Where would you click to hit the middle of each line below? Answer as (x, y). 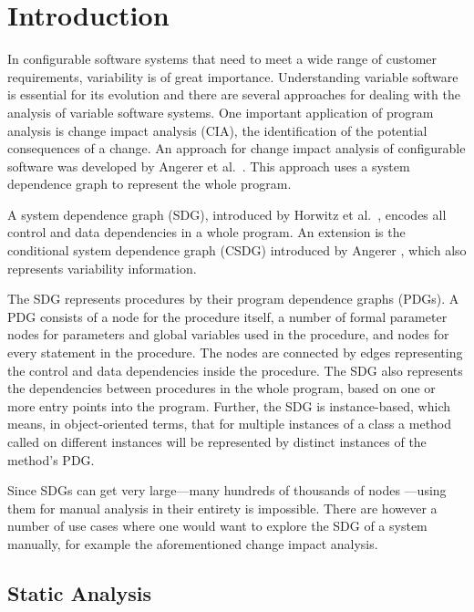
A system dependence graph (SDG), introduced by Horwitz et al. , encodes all (227, 214)
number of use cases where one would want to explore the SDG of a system (217, 526)
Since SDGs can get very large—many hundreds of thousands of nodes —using (227, 490)
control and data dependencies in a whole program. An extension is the (206, 232)
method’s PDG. (51, 459)
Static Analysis (80, 592)
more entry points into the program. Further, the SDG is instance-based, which (229, 405)
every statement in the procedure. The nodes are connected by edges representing (235, 353)
